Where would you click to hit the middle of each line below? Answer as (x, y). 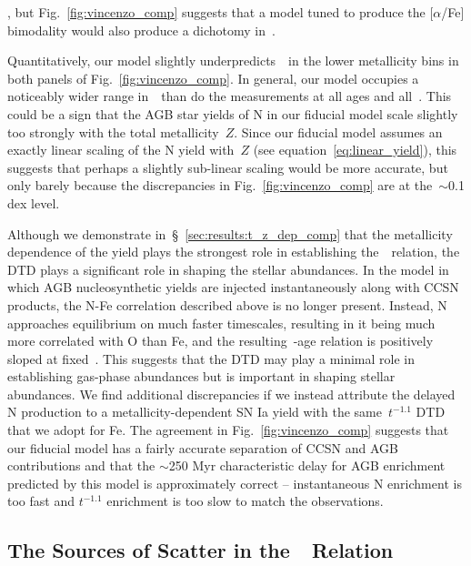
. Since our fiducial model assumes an (338, 131)
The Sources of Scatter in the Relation (200, 550)
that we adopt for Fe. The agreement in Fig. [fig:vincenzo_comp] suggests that (228, 430)
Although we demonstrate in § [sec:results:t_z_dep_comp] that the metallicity (230, 233)
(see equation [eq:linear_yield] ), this (355, 150)
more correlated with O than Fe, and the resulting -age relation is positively (220, 341)
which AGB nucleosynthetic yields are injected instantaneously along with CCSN (233, 287)
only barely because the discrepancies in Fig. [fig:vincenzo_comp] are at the (220, 185)
